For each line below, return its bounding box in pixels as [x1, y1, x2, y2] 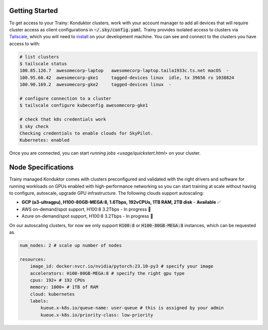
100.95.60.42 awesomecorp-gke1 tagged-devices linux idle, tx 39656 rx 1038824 [19, 75, 234, 81]
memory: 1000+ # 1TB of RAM [30, 284, 99, 290]
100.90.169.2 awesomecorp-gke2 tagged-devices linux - [19, 82, 172, 87]
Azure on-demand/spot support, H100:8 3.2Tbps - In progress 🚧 [21, 213, 153, 219]
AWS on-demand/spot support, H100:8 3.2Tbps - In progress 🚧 [21, 206, 151, 212]
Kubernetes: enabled [19, 137, 69, 143]
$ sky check [19, 123, 49, 129]
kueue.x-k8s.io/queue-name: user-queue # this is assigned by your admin [40, 305, 224, 311]
